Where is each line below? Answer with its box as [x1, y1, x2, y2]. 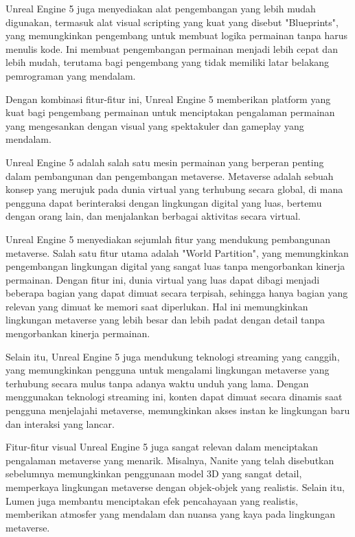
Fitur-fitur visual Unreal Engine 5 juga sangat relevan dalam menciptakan [5, 439, 318, 454]
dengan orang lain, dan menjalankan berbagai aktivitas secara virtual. [5, 209, 301, 223]
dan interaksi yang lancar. [5, 416, 115, 431]
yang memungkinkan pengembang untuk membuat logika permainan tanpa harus [5, 28, 347, 43]
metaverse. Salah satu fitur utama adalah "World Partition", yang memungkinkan [5, 245, 349, 260]
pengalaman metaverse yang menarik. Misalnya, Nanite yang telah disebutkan [5, 453, 334, 467]
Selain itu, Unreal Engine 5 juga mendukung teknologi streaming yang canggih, [5, 349, 340, 363]
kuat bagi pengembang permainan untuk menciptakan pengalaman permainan [5, 105, 335, 119]
